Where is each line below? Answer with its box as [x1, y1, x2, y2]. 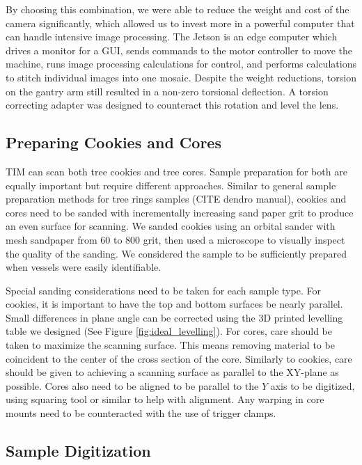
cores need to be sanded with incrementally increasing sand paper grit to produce [6, 205, 354, 219]
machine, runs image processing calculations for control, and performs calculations [6, 56, 356, 71]
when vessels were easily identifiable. [6, 260, 162, 274]
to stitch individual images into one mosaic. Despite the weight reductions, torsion [6, 70, 356, 84]
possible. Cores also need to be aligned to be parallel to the [6, 378, 259, 393]
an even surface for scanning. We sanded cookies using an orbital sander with [6, 219, 336, 233]
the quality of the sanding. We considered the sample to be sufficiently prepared [6, 246, 347, 260]
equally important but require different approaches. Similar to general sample [6, 178, 336, 192]
